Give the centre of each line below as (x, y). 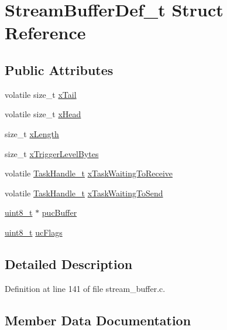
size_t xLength (32, 133)
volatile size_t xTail (41, 94)
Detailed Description (69, 263)
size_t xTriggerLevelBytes (52, 153)
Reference (45, 33)
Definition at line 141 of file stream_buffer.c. (85, 288)
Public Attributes (59, 69)
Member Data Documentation (98, 320)
